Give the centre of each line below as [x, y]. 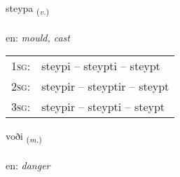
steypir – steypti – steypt [103, 107]
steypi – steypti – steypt [101, 66]
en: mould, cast [38, 37]
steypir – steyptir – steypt [105, 86]
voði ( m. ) [24, 137]
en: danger [28, 165]
